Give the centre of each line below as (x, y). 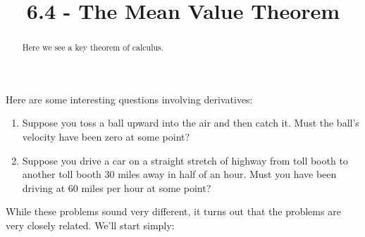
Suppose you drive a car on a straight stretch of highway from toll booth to (185, 160)
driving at (44, 187)
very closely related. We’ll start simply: (90, 225)
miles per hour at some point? (146, 187)
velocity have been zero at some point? (106, 137)
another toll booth (62, 174)
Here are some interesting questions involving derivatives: (129, 99)
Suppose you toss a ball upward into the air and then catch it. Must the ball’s (191, 123)
